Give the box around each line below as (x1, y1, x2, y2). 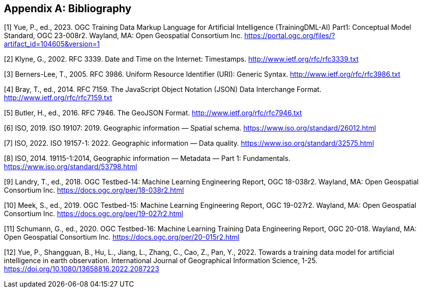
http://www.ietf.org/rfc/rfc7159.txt (4, 93, 112, 102)
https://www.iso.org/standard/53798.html (4, 162, 137, 171)
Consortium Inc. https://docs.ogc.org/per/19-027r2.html (4, 209, 183, 218)
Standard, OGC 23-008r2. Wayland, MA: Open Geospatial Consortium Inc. (4, 31, 243, 40)
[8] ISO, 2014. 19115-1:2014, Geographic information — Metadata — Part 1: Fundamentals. (4, 154, 291, 163)
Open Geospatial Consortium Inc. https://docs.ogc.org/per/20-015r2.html (4, 233, 239, 242)
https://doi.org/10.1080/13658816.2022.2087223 (4, 265, 159, 273)
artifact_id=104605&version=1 (4, 40, 100, 48)
